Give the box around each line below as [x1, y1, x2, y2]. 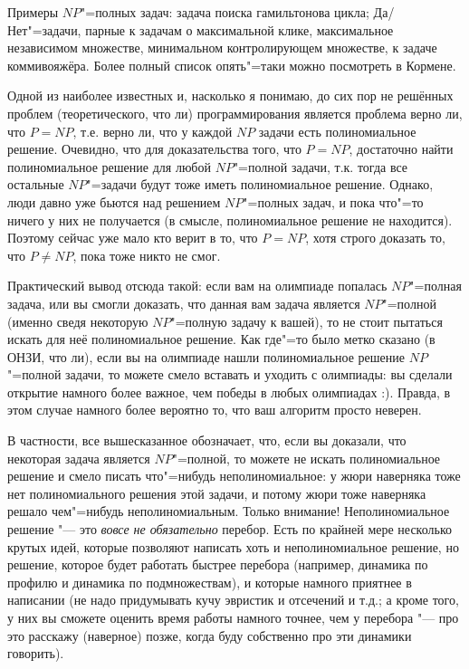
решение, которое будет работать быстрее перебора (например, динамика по [7, 555, 428, 574]
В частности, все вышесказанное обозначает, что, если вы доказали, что [7, 431, 407, 450]
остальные [7, 175, 64, 194]
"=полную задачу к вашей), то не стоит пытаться [170, 311, 443, 330]
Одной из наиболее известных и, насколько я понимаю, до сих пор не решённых [7, 86, 454, 105]
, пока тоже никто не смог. [72, 245, 221, 264]
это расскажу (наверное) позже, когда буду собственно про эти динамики [7, 626, 412, 645]
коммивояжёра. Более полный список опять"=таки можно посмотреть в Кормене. [7, 55, 456, 74]
